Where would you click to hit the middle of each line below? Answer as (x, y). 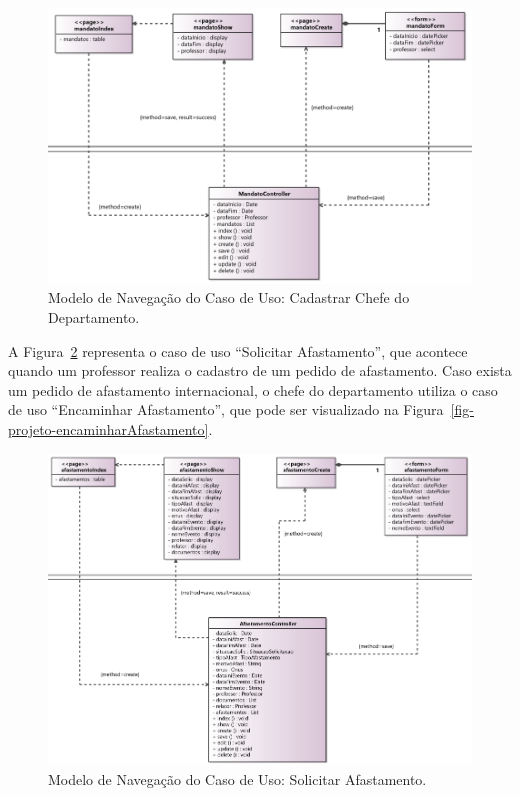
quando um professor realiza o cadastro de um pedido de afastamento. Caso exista (260, 370)
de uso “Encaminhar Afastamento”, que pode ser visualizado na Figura (226, 409)
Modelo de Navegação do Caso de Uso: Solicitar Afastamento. (237, 779)
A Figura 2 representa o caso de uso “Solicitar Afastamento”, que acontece (238, 350)
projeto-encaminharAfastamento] (108, 428)
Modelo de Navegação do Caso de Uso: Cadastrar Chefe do (229, 297)
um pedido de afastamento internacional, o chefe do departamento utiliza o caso (253, 389)
